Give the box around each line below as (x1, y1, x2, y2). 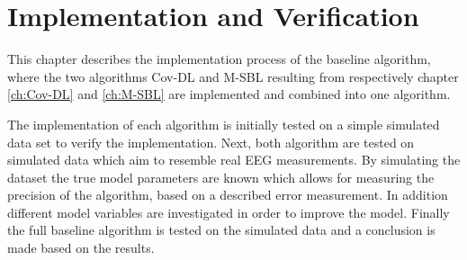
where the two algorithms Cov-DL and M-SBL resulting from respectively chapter (7, 67, 459, 85)
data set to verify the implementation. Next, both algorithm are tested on (7, 132, 415, 151)
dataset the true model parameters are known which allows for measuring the (7, 167, 435, 186)
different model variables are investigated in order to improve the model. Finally (7, 202, 450, 221)
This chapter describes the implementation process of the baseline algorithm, (7, 49, 431, 68)
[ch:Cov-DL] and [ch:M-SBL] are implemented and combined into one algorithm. (7, 85, 451, 103)
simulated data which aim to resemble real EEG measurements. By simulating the (7, 150, 461, 169)
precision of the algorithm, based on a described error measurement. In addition (7, 185, 448, 204)
